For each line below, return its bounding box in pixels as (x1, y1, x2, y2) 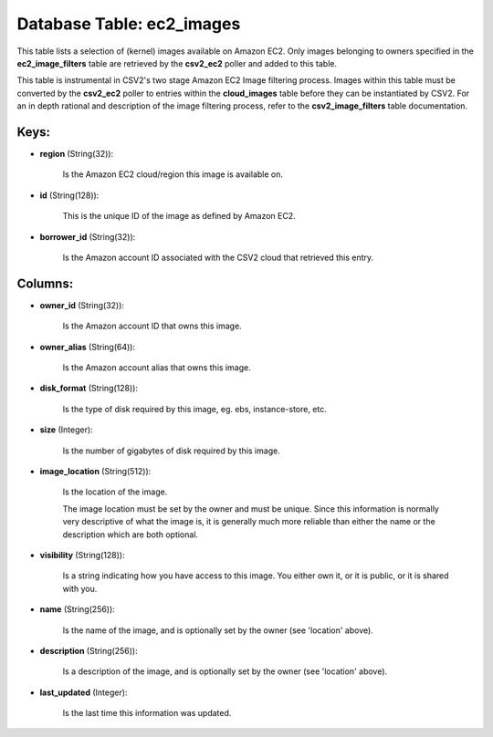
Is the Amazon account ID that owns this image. (62, 320, 242, 332)
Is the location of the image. (62, 486, 168, 497)
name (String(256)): (39, 604, 116, 615)
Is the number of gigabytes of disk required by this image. (62, 445, 280, 456)
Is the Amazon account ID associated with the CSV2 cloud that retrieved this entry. (62, 252, 374, 263)
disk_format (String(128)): (39, 383, 139, 394)
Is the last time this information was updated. (62, 708, 232, 719)
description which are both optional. (62, 529, 199, 540)
